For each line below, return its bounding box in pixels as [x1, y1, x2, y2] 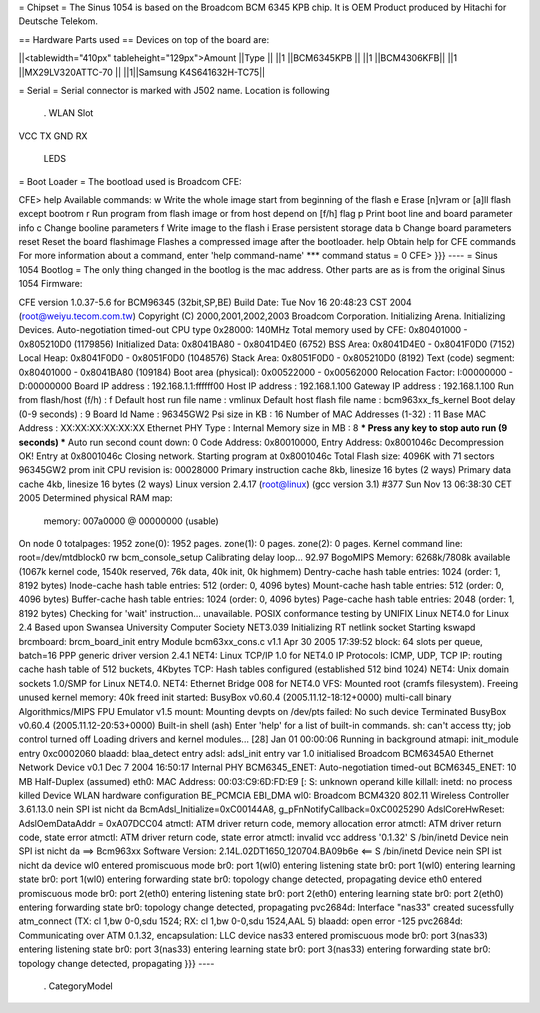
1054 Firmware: [18, 278, 83, 290]
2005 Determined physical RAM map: [18, 492, 174, 504]
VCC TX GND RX [18, 130, 88, 142]
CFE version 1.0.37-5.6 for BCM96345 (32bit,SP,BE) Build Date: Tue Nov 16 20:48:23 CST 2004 [18, 296, 412, 308]
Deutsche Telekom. [18, 15, 99, 27]
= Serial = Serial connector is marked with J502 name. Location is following [18, 84, 330, 96]
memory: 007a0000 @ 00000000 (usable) [43, 515, 219, 527]
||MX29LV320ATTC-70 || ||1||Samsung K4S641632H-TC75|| [18, 66, 265, 78]
